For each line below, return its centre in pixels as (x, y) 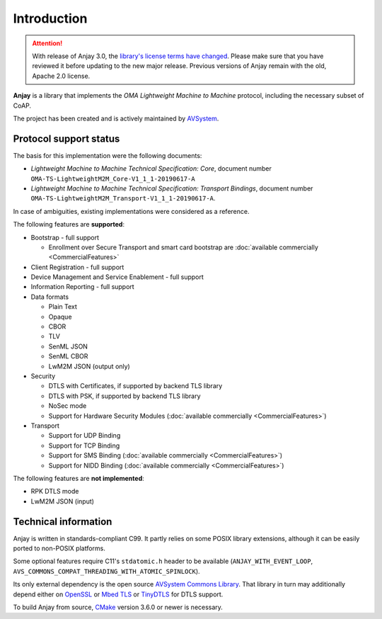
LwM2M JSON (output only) (89, 366)
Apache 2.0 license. (61, 76)
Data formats (50, 297)
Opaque (60, 317)
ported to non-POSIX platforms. (59, 548)
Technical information (63, 522)
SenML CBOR (68, 356)
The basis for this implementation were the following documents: (108, 155)
